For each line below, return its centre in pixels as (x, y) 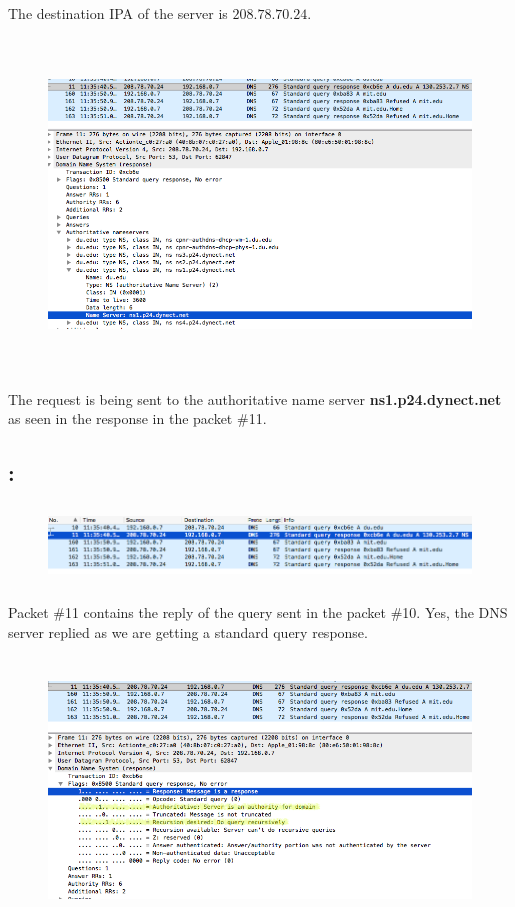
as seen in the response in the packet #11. (137, 418)
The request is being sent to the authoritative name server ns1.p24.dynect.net (255, 398)
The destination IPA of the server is (118, 13)
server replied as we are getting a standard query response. (188, 632)
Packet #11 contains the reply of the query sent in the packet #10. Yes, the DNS (258, 612)
